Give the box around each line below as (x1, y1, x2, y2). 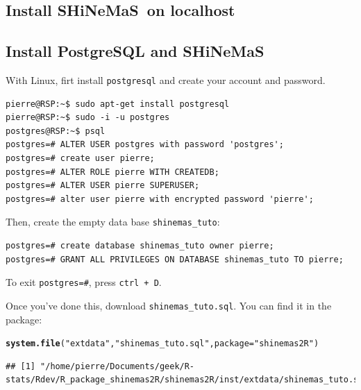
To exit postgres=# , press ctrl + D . (6, 275, 162, 289)
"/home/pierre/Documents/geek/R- (40, 361, 195, 371)
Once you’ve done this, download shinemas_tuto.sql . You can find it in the (6, 298, 332, 312)
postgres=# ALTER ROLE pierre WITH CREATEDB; (6, 167, 219, 177)
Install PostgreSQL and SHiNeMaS (6, 40, 265, 62)
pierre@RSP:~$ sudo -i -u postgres (6, 112, 170, 123)
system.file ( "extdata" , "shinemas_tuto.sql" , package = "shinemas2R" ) (6, 339, 319, 349)
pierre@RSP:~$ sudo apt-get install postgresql (6, 99, 230, 109)
